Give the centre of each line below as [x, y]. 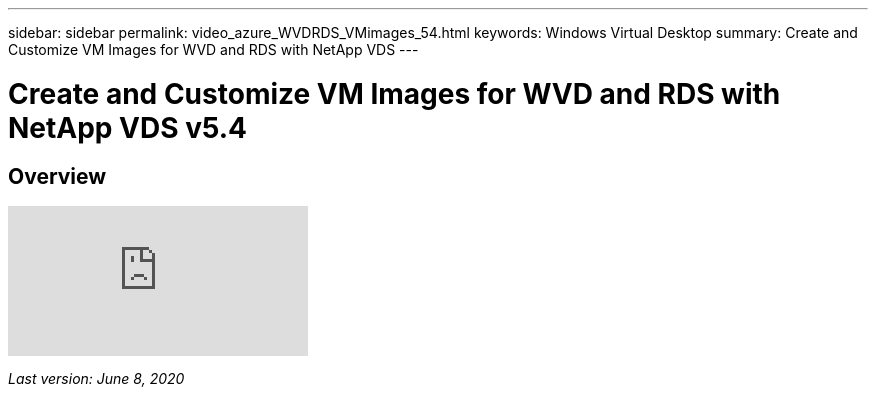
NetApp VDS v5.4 [128, 127]
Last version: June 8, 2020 [96, 378]
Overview [57, 176]
